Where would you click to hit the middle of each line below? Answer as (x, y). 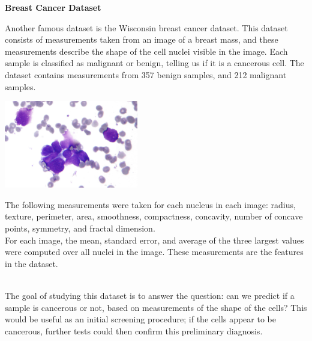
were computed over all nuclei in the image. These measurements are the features (154, 252)
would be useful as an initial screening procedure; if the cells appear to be (140, 319)
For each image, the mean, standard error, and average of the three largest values (154, 240)
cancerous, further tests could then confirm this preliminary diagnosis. (134, 330)
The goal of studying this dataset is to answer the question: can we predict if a (150, 295)
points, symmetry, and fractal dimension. (80, 228)
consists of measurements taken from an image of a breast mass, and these (142, 39)
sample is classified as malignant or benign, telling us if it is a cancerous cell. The (154, 63)
